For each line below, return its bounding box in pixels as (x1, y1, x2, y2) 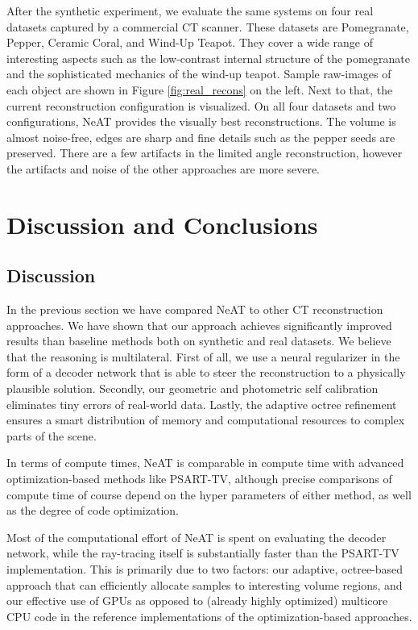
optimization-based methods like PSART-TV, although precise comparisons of (6, 470, 392, 487)
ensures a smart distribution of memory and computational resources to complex (6, 411, 405, 428)
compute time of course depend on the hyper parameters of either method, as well (6, 486, 412, 503)
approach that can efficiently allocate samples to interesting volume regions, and (6, 576, 403, 593)
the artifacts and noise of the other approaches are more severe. (6, 160, 321, 177)
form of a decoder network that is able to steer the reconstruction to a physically (6, 364, 406, 381)
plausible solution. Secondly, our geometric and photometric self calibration (6, 380, 379, 397)
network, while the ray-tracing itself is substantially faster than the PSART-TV (6, 544, 399, 561)
